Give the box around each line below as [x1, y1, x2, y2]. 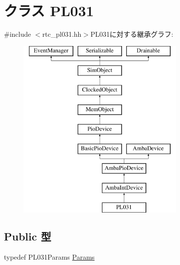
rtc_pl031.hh [42, 29, 82, 39]
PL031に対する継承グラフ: [90, 29, 174, 39]
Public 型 [4, 228, 51, 243]
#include [4, 29, 31, 39]
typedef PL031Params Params [4, 251, 95, 262]
